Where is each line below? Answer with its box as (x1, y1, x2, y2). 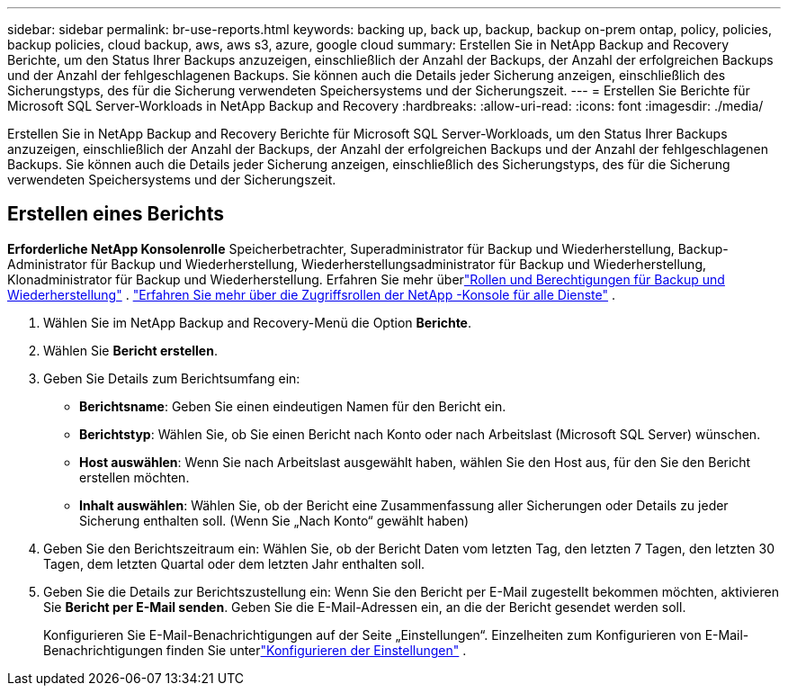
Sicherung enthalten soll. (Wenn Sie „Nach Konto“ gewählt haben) (79, 512, 470, 528)
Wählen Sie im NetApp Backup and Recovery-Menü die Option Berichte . (43, 314, 472, 330)
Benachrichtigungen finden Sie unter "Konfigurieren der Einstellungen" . (43, 642, 467, 658)
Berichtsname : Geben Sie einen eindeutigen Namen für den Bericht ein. (79, 398, 506, 414)
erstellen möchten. (79, 469, 190, 485)
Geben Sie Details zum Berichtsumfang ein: (43, 370, 300, 386)
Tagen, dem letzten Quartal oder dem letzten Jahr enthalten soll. (43, 555, 425, 571)
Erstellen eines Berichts (7, 202, 224, 226)
